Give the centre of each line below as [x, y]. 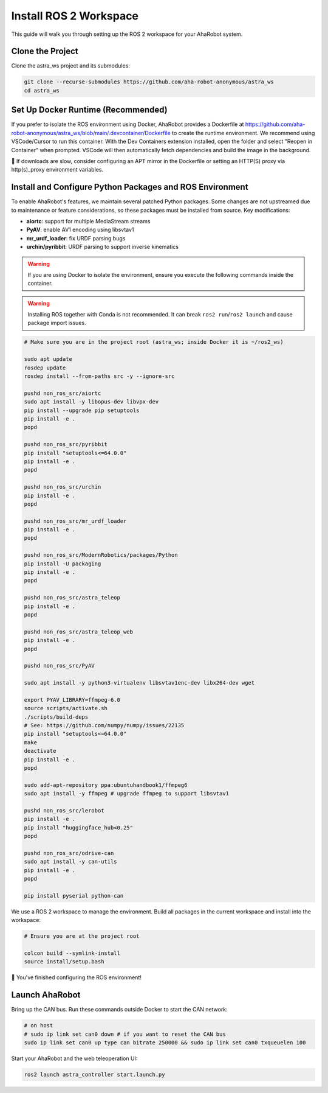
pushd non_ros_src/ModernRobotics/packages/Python [101, 555]
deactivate [40, 751]
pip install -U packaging [63, 564]
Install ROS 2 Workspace [75, 16]
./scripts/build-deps [56, 717]
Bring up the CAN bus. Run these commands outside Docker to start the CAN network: [119, 1010]
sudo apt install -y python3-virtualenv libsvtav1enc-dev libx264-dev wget [139, 683]
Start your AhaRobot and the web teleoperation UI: [74, 1058]
